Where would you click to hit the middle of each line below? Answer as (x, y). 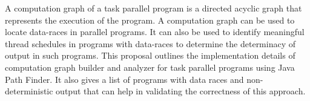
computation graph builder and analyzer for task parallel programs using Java (150, 67)
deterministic (29, 91)
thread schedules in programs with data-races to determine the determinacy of (150, 43)
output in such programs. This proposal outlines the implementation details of (150, 55)
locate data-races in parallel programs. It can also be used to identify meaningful (155, 32)
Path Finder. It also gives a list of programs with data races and (124, 79)
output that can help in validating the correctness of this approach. (181, 91)
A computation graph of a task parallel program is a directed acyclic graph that (153, 8)
